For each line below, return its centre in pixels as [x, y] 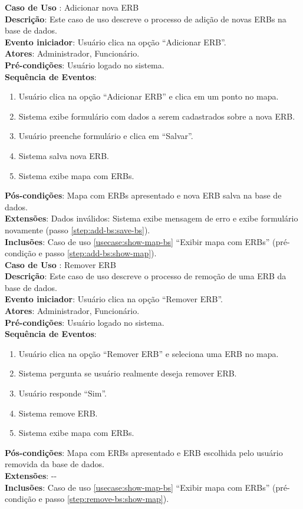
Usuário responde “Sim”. [62, 393]
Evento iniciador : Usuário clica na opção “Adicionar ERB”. [116, 42]
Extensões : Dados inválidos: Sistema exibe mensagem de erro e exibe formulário [151, 218]
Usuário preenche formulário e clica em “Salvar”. [106, 136]
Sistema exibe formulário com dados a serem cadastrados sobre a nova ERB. [157, 116]
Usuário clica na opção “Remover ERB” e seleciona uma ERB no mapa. [149, 353]
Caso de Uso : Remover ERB [60, 264]
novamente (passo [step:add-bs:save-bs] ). [78, 229]
